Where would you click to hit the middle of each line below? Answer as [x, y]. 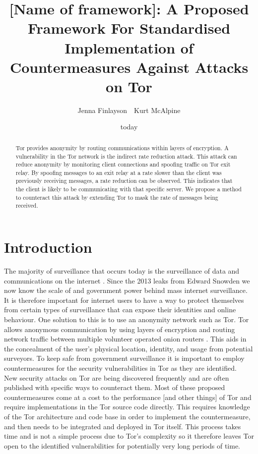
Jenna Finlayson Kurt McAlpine [129, 110]
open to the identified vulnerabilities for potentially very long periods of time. [122, 445]
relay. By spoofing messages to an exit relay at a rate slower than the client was [119, 172]
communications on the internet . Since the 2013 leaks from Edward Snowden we [127, 280]
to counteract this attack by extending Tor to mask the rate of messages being [117, 197]
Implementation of [129, 47]
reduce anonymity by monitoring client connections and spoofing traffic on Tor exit [123, 164]
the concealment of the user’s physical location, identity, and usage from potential [129, 348]
